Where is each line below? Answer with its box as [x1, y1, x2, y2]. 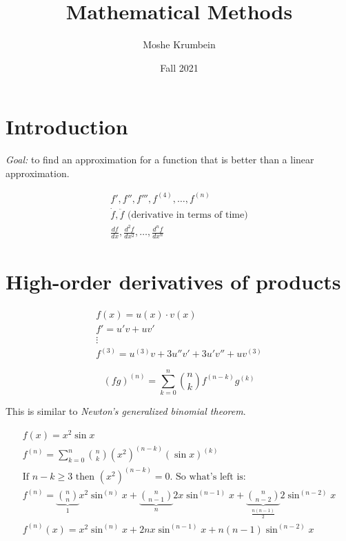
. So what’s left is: [170, 471, 246, 482]
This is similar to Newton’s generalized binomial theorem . [6, 404, 246, 418]
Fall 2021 [160, 60, 199, 74]
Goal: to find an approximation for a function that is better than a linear [6, 152, 314, 167]
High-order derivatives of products [6, 267, 341, 295]
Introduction [6, 112, 128, 141]
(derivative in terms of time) [127, 210, 248, 221]
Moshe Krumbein [143, 37, 216, 52]
